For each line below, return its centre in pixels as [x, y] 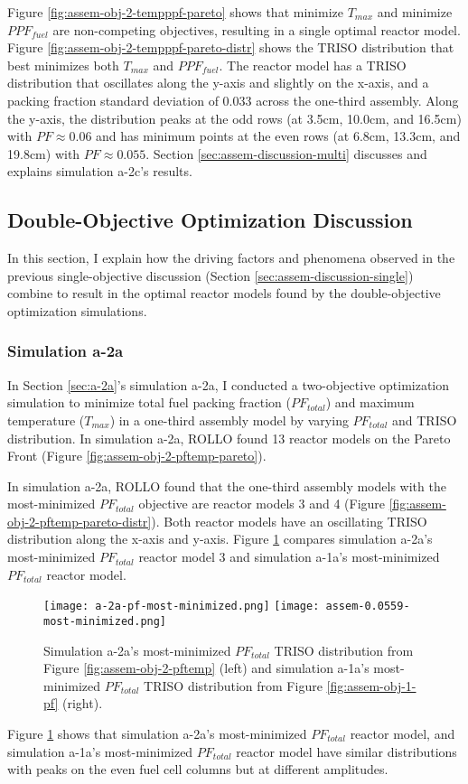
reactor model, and [402, 733]
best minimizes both [63, 65]
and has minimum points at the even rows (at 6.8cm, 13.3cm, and [278, 136]
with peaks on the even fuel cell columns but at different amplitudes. [198, 769]
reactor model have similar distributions [346, 751]
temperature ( [46, 420]
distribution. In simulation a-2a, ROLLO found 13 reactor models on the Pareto [229, 438]
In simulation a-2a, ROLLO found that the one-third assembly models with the [227, 485]
